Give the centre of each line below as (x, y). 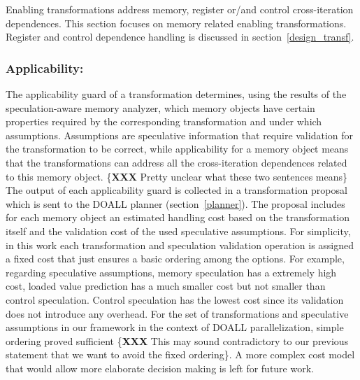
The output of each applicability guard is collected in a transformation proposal (177, 190)
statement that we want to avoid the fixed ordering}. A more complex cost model (180, 354)
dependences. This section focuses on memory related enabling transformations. (176, 23)
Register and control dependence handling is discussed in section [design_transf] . (180, 37)
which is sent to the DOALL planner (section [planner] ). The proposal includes (175, 203)
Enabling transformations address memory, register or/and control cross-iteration (180, 9)
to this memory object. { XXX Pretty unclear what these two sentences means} (177, 176)
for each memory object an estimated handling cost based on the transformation (178, 217)
